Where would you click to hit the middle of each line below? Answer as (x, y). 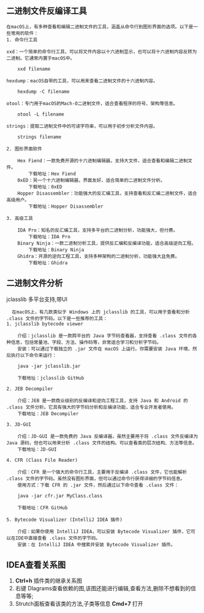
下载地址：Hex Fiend (52, 174)
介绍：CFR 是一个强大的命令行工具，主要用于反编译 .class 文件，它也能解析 (102, 472)
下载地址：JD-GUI (37, 449)
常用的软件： (25, 33)
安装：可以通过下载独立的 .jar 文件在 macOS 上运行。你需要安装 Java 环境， (105, 349)
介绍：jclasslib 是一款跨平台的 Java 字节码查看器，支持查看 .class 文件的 (105, 336)
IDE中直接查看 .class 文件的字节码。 (58, 538)
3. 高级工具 (20, 218)
